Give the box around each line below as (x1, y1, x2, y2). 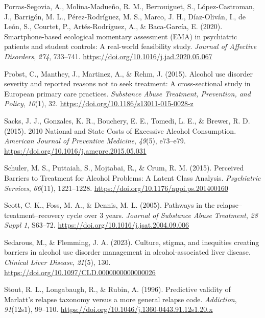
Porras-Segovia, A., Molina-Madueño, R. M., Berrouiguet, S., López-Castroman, (4, 1, 255, 11)
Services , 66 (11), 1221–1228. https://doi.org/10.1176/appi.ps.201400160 (4, 182, 228, 193)
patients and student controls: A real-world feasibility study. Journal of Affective (4, 41, 257, 52)
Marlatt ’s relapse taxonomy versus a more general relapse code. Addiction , (4, 293, 237, 304)
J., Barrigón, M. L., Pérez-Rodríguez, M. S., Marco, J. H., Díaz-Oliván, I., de (4, 11, 246, 21)
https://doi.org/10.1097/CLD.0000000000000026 (4, 266, 156, 277)
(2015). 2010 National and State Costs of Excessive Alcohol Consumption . (4, 125, 236, 136)
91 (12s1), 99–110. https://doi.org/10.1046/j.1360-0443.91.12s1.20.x (4, 304, 213, 314)
